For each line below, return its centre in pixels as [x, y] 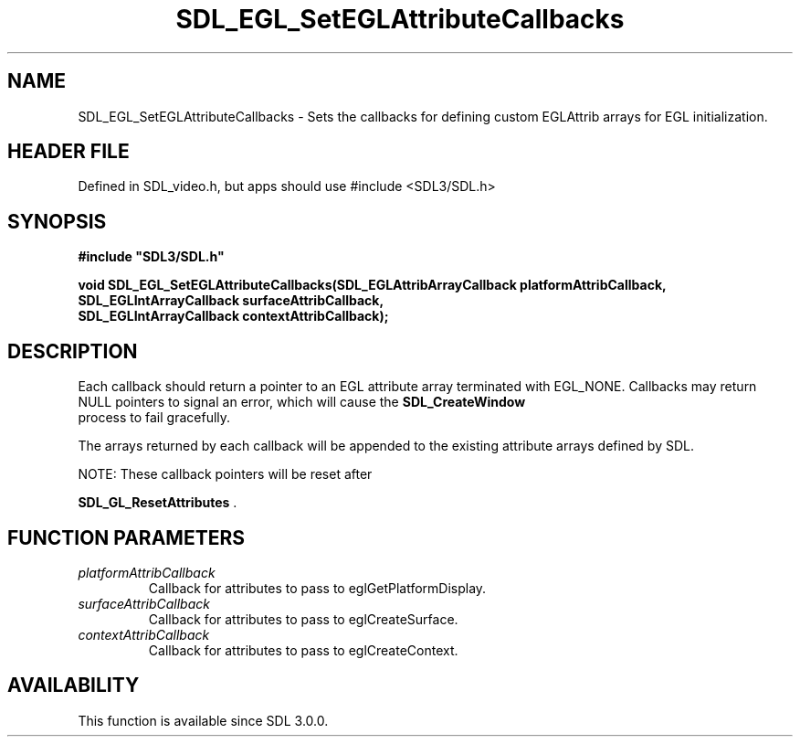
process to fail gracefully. [154, 418]
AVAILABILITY [74, 686]
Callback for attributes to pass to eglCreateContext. [303, 650]
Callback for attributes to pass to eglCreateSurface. [303, 619]
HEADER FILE [68, 152]
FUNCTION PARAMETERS [126, 537]
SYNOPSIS [57, 221]
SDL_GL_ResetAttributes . [158, 503]
